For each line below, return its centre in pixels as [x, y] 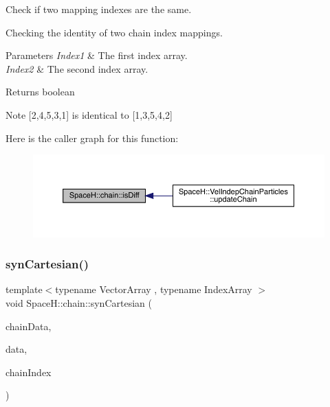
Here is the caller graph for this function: [92, 138]
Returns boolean [40, 92]
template [24, 289]
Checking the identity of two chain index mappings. [114, 32]
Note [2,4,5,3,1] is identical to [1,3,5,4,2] [89, 114]
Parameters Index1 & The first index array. [97, 55]
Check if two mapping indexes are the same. [99, 9]
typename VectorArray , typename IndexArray [154, 289]
